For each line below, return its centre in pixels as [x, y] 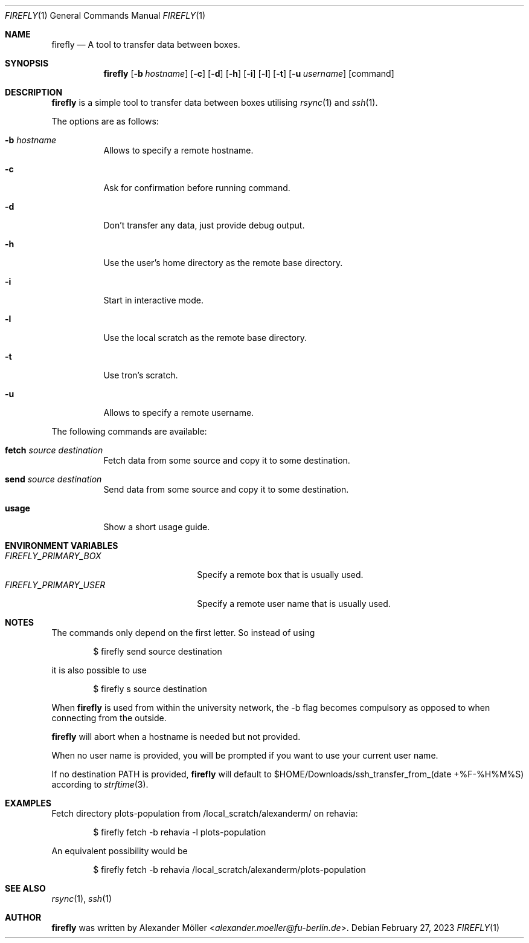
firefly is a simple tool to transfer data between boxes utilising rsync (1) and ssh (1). [215, 102]
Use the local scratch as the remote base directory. [205, 338]
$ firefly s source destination [150, 689]
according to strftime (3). [100, 784]
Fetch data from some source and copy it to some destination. [227, 460]
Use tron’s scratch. [141, 375]
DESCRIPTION [34, 92]
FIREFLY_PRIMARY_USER [55, 585]
